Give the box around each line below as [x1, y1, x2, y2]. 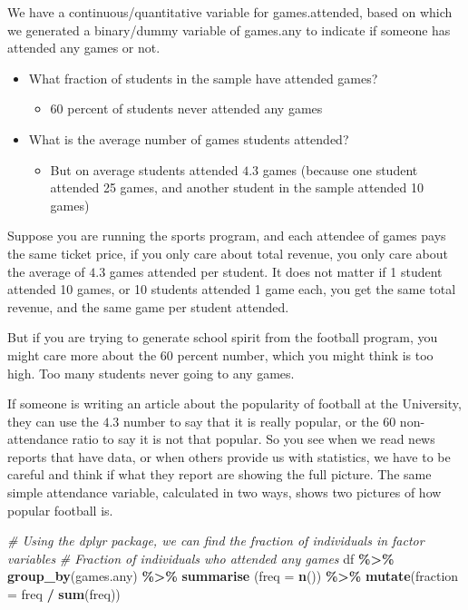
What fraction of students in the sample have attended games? [28, 68, 378, 87]
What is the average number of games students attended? [28, 129, 349, 148]
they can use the [7, 411, 99, 430]
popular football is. [7, 500, 113, 519]
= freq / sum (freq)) [7, 585, 121, 604]
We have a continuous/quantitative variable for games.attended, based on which [7, 3, 453, 21]
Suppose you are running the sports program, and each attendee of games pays [7, 226, 446, 245]
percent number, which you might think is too [177, 345, 434, 364]
